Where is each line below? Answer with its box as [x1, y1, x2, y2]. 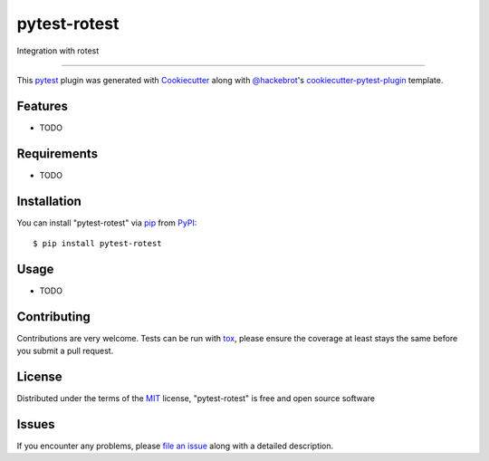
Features [16, 98, 68, 113]
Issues [16, 417, 55, 432]
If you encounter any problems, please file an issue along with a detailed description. [16, 440, 334, 452]
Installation [16, 193, 81, 208]
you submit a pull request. [16, 345, 114, 357]
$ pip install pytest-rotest [33, 238, 162, 249]
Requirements [16, 146, 99, 161]
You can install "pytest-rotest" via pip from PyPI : [16, 217, 197, 228]
